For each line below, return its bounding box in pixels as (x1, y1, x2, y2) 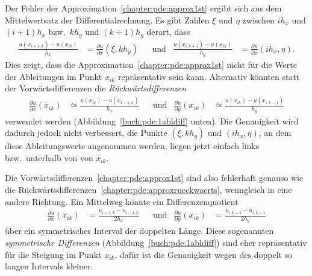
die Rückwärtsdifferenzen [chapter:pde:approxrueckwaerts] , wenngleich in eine (5, 183, 292, 195)
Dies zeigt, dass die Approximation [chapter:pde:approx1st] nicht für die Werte (5, 58, 297, 71)
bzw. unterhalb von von (5, 151, 93, 164)
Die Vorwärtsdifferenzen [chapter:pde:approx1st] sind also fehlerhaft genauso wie (5, 171, 304, 184)
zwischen (242, 13, 275, 26)
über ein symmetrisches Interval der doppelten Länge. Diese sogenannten (5, 224, 274, 237)
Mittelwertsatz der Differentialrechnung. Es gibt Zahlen (5, 13, 210, 26)
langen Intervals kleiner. (5, 260, 93, 272)
